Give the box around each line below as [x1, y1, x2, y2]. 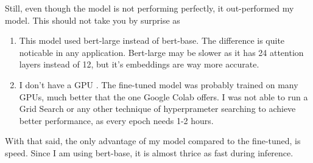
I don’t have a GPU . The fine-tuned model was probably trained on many [19, 78, 298, 91]
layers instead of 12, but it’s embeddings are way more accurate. [19, 58, 259, 71]
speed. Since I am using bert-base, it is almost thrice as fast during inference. [5, 146, 294, 159]
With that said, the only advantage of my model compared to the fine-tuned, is [5, 134, 301, 147]
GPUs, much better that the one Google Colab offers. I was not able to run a [19, 90, 308, 103]
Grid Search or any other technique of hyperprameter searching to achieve [19, 102, 296, 115]
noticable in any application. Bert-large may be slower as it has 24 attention [19, 46, 304, 58]
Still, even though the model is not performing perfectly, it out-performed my [5, 2, 294, 14]
